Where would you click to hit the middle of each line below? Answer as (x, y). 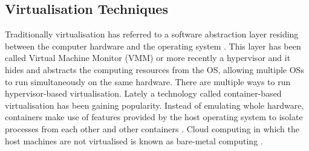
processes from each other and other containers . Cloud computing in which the (152, 128)
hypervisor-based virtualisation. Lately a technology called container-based (143, 93)
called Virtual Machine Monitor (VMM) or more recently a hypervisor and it (148, 58)
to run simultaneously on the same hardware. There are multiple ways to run (148, 81)
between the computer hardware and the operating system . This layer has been (153, 46)
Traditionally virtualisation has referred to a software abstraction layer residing (152, 34)
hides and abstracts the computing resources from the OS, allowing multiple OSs (154, 69)
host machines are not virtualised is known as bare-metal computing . (134, 140)
